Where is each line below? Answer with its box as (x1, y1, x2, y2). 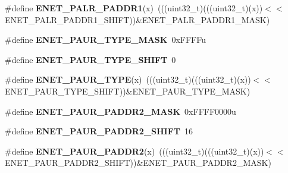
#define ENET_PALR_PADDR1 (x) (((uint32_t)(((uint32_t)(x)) (5, 2, 263, 14)
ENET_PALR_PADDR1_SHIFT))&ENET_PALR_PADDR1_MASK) (5, 13, 270, 26)
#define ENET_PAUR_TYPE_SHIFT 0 (5, 53, 176, 65)
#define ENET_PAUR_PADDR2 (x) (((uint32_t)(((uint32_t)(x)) (5, 144, 264, 157)
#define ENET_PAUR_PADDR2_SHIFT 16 (5, 125, 193, 137)
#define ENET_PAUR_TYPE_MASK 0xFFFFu (5, 33, 206, 46)
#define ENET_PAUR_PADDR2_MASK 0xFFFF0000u (5, 105, 236, 117)
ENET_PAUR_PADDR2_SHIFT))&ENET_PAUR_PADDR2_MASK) (5, 156, 271, 169)
